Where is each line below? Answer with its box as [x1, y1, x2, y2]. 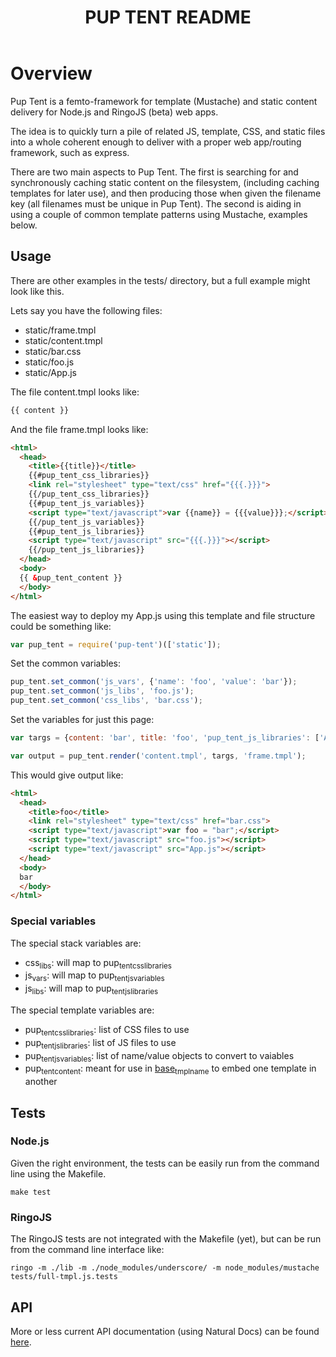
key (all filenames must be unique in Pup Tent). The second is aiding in [10, 197, 302, 210]
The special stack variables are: [10, 937, 142, 949]
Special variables [10, 914, 97, 928]
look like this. [10, 285, 65, 297]
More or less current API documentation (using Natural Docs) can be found [10, 1325, 320, 1337]
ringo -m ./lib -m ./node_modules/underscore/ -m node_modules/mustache [10, 1263, 320, 1273]
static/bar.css [24, 345, 82, 357]
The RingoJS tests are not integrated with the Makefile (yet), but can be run [10, 1233, 322, 1245]
